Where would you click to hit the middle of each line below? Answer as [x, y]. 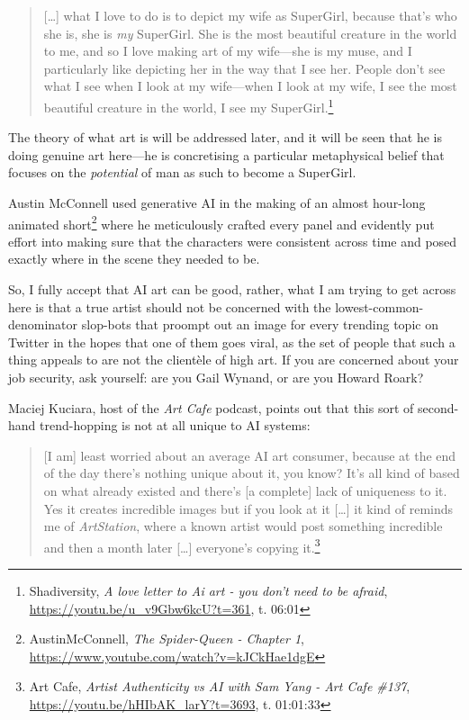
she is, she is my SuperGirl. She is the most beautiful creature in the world [250, 33]
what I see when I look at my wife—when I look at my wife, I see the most [250, 86]
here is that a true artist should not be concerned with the [170, 306]
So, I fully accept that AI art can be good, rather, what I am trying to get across [232, 289]
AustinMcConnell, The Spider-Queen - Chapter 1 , [167, 639]
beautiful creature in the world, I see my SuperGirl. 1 [189, 105]
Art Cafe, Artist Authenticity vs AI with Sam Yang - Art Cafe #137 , [220, 686]
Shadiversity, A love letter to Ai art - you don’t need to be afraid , [208, 590]
